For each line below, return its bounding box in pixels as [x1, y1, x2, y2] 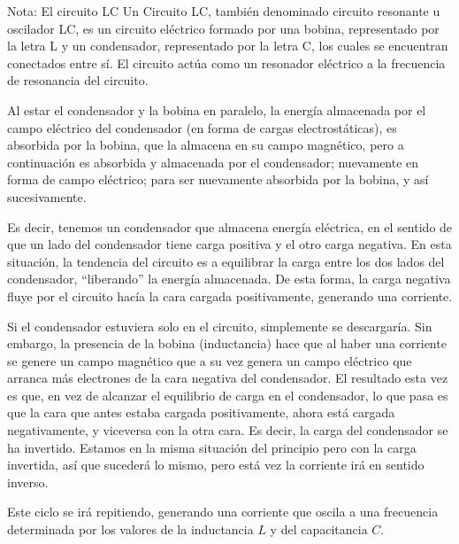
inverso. [7, 472, 49, 491]
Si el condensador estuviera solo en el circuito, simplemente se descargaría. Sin [7, 316, 432, 335]
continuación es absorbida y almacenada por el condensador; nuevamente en [7, 152, 419, 171]
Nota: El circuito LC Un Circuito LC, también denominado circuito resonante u [7, 2, 440, 19]
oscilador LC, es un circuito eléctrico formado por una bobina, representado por [7, 19, 440, 37]
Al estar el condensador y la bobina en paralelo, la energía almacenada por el [7, 100, 426, 119]
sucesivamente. [7, 187, 87, 206]
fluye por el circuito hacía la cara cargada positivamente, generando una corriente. [7, 286, 453, 305]
